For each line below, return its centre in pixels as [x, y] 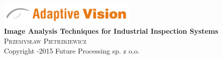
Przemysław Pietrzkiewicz [45, 41]
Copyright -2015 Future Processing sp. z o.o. [72, 50]
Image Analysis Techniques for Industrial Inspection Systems [111, 31]
